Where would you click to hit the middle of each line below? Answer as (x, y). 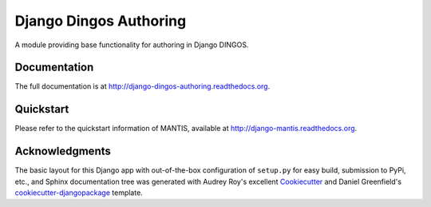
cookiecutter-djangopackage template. (79, 193)
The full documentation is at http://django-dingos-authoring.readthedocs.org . (142, 86)
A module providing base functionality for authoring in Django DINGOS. (132, 45)
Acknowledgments (63, 151)
